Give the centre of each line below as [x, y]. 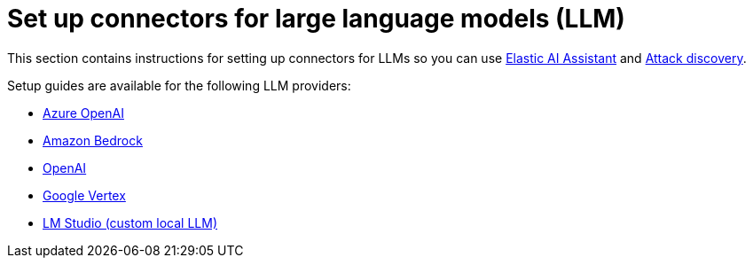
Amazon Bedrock [93, 140]
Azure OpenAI [83, 113]
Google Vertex [84, 195]
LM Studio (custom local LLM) [130, 222]
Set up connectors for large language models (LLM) [316, 19]
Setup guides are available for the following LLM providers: [179, 85]
